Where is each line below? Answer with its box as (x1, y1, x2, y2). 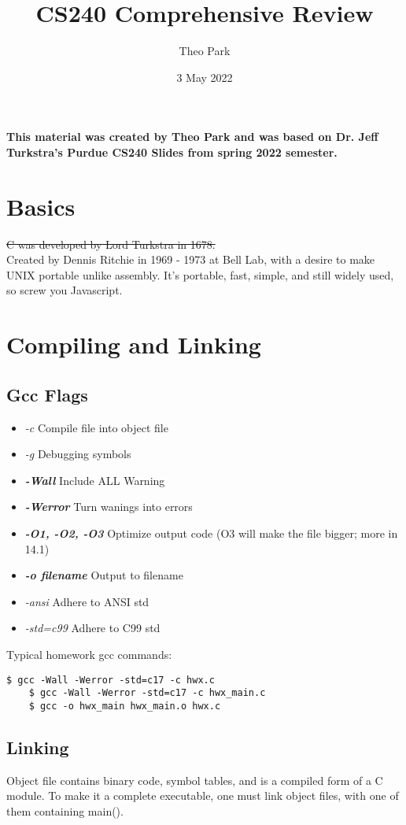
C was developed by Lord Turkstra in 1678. (6, 235, 216, 252)
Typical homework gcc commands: (6, 646, 172, 662)
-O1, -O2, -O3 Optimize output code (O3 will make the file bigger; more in (24, 524, 398, 541)
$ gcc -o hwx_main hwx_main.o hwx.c (28, 700, 221, 712)
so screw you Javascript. (6, 282, 123, 298)
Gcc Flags (6, 382, 88, 406)
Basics (6, 190, 76, 222)
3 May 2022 (176, 68, 233, 85)
